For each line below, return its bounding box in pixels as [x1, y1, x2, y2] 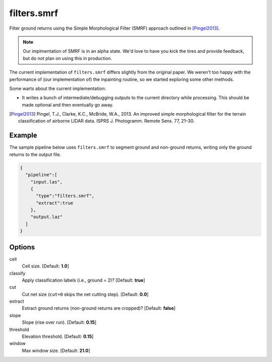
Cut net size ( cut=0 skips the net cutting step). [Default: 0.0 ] [22, 291, 149, 297]
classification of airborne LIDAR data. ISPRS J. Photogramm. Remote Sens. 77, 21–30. [18, 118, 195, 124]
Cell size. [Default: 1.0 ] [22, 263, 70, 269]
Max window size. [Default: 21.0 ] [22, 347, 91, 353]
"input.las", [30, 179, 63, 185]
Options [9, 243, 35, 251]
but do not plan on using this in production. [23, 55, 112, 61]
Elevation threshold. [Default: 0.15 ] [22, 333, 94, 339]
